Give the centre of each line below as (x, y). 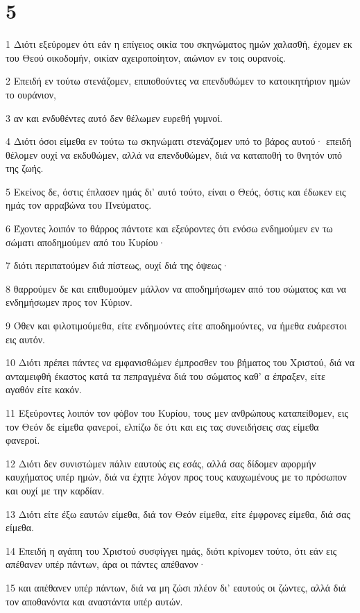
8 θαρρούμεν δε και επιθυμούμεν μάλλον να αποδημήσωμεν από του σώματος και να (176, 288)
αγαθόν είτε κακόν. (44, 389)
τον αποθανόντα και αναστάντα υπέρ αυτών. (94, 601)
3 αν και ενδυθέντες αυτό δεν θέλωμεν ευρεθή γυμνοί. (114, 118)
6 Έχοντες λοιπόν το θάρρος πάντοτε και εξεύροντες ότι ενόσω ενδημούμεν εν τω (169, 228)
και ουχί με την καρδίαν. (55, 490)
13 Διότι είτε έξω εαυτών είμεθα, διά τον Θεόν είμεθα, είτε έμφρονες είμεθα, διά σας (178, 513)
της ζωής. (25, 168)
